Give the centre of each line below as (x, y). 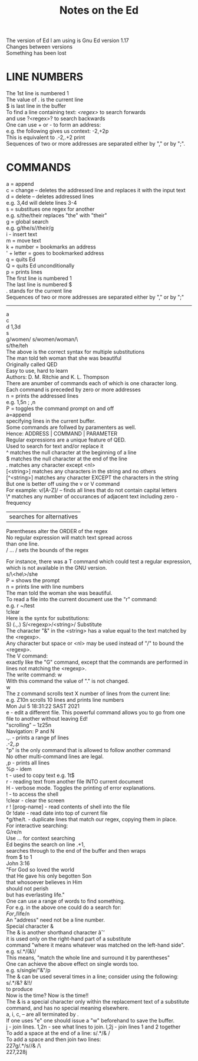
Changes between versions (39, 47)
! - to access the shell (32, 794)
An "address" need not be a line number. (55, 920)
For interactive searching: (37, 825)
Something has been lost (36, 53)
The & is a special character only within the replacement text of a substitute (98, 1002)
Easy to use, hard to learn (37, 371)
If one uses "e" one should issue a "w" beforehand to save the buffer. (90, 1021)
